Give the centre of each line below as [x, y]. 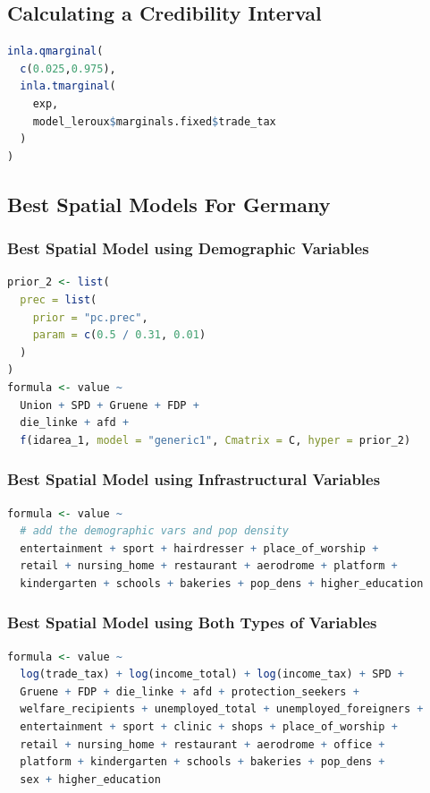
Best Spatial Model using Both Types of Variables [192, 622]
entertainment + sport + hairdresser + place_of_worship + [199, 548]
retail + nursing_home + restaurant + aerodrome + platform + [209, 566]
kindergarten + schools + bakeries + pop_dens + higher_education [222, 583]
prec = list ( [59, 299]
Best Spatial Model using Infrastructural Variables [194, 479]
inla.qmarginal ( [55, 51]
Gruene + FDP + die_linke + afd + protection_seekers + [190, 691]
